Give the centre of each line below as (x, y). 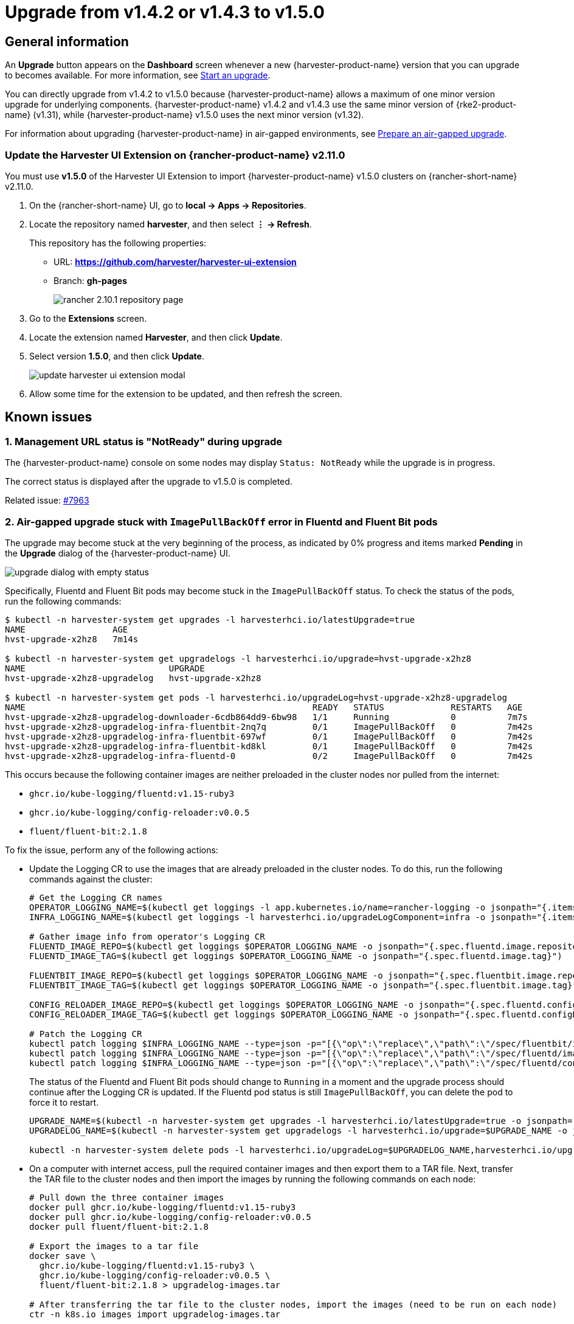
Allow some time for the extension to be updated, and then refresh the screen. (186, 393)
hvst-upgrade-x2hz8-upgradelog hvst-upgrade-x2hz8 (133, 678)
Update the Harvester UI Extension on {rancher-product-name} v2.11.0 (175, 155)
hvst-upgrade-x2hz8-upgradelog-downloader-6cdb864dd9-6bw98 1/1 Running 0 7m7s (266, 717)
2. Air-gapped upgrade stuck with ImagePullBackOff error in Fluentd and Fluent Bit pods (221, 522)
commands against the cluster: (91, 879)
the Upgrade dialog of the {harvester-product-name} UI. (118, 553)
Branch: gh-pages (91, 280)
